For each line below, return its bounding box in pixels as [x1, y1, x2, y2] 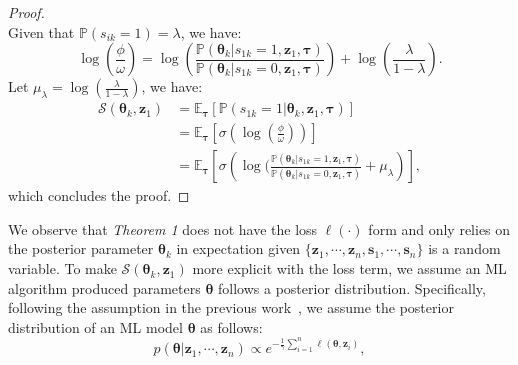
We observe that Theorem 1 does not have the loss [8, 218, 318, 239]
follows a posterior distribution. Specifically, [218, 277, 486, 298]
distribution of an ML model [8, 316, 183, 337]
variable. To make [8, 258, 117, 279]
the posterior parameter [8, 238, 154, 259]
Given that [8, 21, 75, 42]
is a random [428, 238, 501, 259]
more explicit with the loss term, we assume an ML [192, 258, 507, 279]
